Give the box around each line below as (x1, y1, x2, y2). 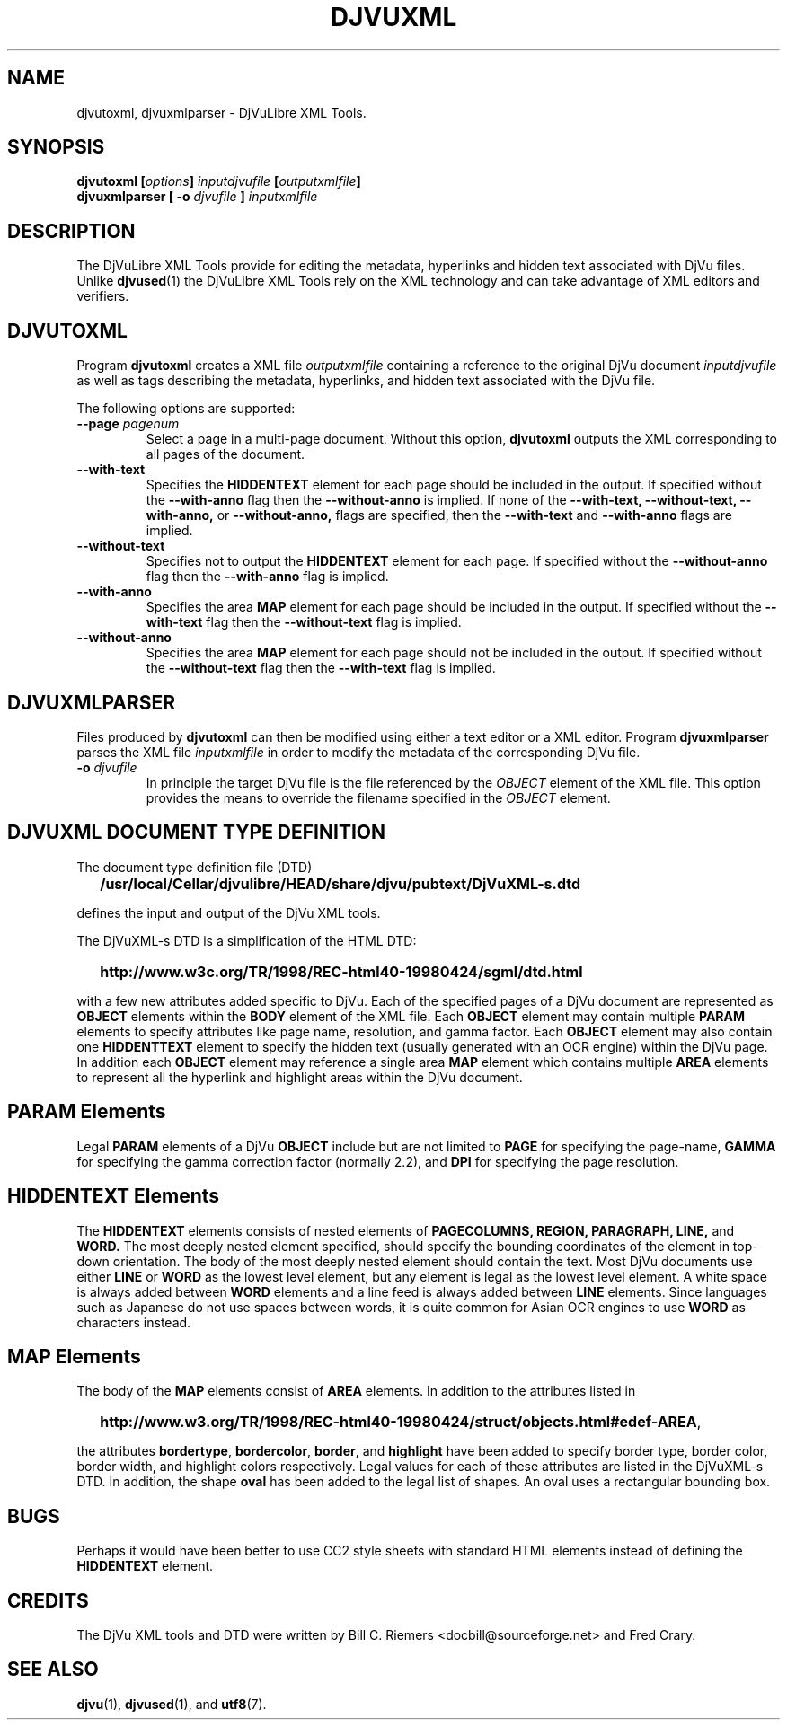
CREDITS (7, 1589, 89, 1612)
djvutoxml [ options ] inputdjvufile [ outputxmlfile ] (76, 173, 361, 189)
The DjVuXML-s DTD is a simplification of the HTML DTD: (76, 932, 417, 948)
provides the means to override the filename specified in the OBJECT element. (146, 789, 611, 806)
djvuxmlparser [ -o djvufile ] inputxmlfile (76, 189, 318, 205)
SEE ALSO (7, 1658, 99, 1681)
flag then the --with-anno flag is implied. (146, 568, 389, 585)
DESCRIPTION (7, 219, 136, 242)
